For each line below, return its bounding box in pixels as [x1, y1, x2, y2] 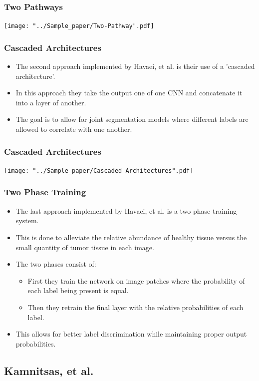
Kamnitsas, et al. [4, 363, 94, 378]
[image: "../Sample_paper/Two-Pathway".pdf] [4, 22, 154, 30]
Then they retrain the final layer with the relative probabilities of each [27, 302, 244, 312]
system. [15, 215, 39, 226]
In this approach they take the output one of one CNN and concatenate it [15, 87, 243, 98]
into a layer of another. [15, 97, 86, 107]
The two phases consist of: [15, 259, 96, 269]
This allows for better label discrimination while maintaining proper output [15, 329, 247, 339]
